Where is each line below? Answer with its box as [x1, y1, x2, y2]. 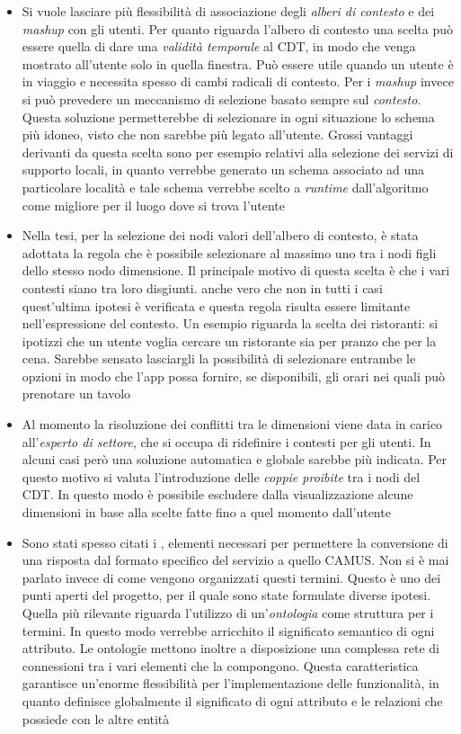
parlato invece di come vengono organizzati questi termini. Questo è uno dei [22, 568, 441, 586]
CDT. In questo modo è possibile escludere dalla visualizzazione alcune [22, 485, 413, 504]
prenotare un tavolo [22, 384, 131, 403]
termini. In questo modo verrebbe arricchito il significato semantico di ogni [22, 621, 435, 640]
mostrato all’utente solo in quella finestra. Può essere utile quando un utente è [22, 54, 454, 73]
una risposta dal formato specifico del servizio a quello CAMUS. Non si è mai [22, 550, 449, 569]
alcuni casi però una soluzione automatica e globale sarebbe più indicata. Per [22, 450, 448, 469]
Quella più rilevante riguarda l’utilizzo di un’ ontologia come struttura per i [22, 604, 434, 622]
